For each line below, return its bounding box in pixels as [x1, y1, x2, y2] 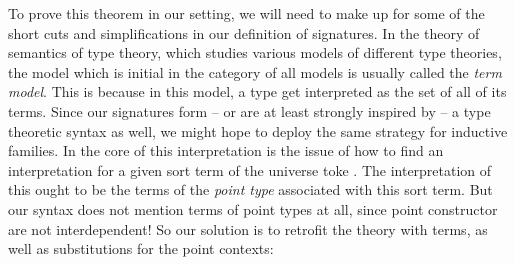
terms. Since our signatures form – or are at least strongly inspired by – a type [8, 100, 491, 121]
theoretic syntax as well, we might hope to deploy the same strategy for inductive [8, 120, 508, 141]
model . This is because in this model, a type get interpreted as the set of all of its [8, 81, 507, 102]
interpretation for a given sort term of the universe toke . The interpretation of [8, 159, 492, 180]
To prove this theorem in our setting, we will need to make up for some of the [8, 3, 485, 23]
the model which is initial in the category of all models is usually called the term [8, 61, 502, 82]
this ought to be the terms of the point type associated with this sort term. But [8, 179, 493, 200]
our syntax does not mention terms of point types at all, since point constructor [8, 198, 498, 219]
